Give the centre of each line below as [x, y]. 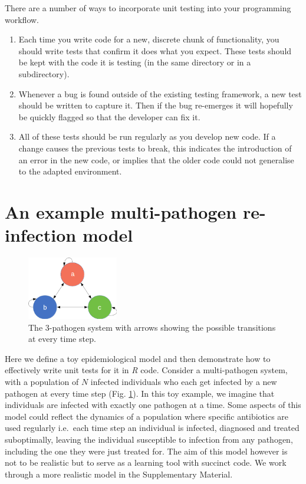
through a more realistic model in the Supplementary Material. [119, 474]
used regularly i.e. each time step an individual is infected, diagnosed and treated [152, 428]
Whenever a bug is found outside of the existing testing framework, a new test [160, 93]
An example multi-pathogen [121, 211]
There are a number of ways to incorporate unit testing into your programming [148, 8]
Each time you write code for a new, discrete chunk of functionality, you [149, 39]
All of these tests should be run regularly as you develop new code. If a [147, 136]
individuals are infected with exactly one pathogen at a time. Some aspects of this [153, 405]
